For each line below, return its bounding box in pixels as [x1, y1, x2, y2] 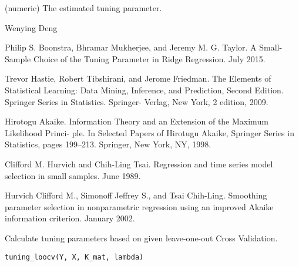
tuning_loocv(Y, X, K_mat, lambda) [5, 252, 144, 261]
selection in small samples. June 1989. [5, 169, 141, 181]
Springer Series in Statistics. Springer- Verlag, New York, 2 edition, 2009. [5, 95, 268, 107]
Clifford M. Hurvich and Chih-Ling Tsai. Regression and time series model [5, 157, 273, 170]
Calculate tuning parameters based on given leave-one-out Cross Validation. [5, 231, 278, 244]
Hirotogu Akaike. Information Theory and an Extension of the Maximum [5, 115, 268, 127]
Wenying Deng [5, 21, 58, 33]
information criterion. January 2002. [5, 212, 135, 224]
